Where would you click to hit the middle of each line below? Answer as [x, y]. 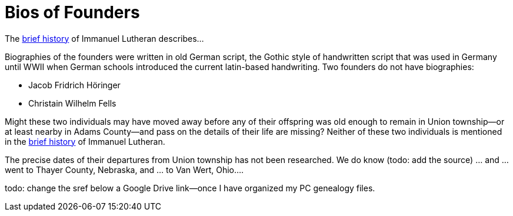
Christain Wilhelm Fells [72, 103]
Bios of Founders [72, 12]
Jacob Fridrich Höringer [74, 85]
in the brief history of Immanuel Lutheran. [85, 141]
